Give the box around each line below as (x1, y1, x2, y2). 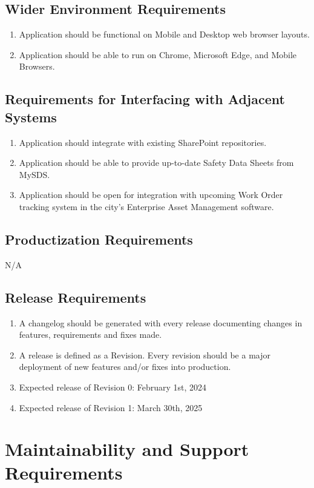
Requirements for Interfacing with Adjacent (5, 90, 285, 108)
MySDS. (19, 168, 50, 180)
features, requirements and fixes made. (19, 328, 162, 341)
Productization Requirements (5, 229, 193, 248)
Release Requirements (5, 288, 146, 306)
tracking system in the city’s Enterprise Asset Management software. (19, 200, 274, 213)
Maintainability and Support (5, 437, 249, 461)
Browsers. (19, 60, 55, 73)
